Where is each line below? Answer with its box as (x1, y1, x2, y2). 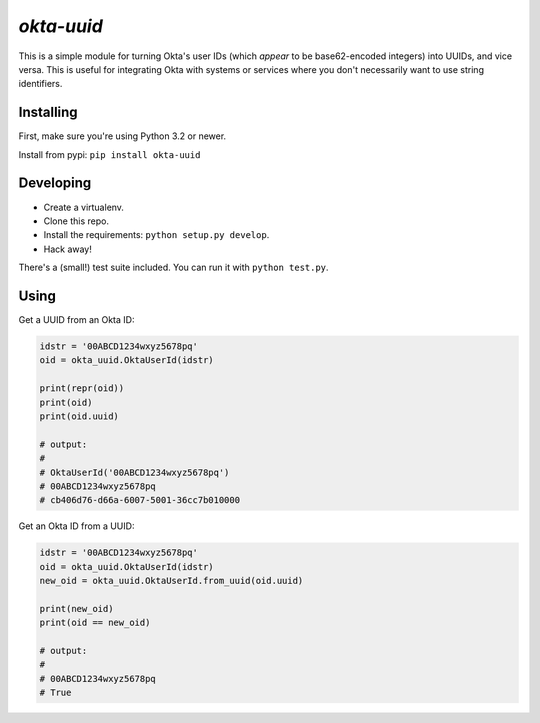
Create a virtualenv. (43, 201, 125, 213)
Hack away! (43, 243, 92, 255)
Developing (18, 175, 92, 192)
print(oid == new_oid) (39, 617, 151, 629)
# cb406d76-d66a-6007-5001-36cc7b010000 (39, 495, 240, 506)
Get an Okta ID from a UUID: (18, 520, 135, 532)
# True (39, 687, 72, 699)
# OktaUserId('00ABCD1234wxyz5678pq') (39, 466, 230, 478)
